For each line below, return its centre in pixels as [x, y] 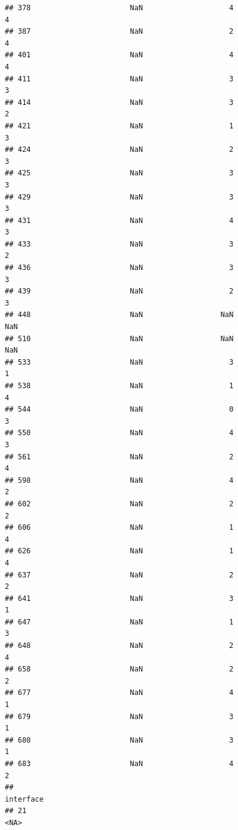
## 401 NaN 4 [119, 55]
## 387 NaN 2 [119, 32]
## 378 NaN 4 [119, 8]
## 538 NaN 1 [119, 386]
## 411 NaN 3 [119, 79]
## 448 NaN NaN [119, 315]
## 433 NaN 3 [119, 244]
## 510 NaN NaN [119, 338]
